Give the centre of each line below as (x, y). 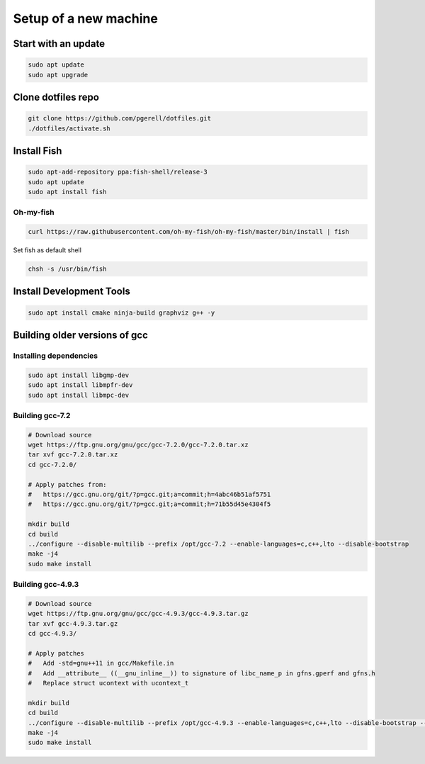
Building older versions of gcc (81, 336)
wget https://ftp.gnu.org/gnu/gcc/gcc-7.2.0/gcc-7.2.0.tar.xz (138, 445)
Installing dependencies (56, 356)
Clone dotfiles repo (56, 97)
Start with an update (59, 44)
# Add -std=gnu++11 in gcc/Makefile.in (101, 663)
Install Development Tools (72, 292)
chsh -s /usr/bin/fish (67, 269)
